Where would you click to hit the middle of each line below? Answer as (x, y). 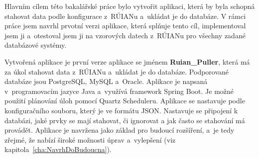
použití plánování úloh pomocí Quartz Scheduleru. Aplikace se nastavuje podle (125, 101)
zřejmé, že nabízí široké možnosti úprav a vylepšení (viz (90, 139)
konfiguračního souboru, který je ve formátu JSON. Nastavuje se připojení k (121, 110)
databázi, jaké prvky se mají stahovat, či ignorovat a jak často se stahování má (125, 120)
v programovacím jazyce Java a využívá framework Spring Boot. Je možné (119, 91)
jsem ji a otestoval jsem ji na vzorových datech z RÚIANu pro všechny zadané (125, 35)
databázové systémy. (36, 45)
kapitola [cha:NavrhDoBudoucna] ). (58, 149)
